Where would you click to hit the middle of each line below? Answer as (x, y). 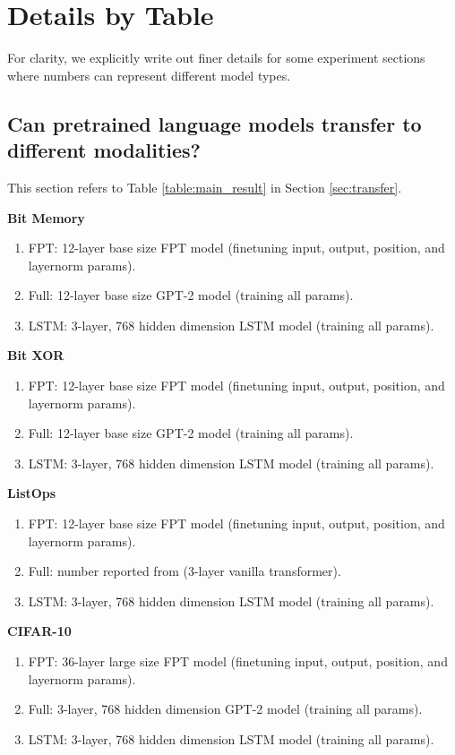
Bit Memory (46, 217)
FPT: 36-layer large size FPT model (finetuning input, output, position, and (238, 661)
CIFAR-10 (39, 631)
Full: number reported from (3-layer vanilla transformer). (185, 571)
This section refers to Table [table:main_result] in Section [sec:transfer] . (205, 187)
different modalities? (104, 150)
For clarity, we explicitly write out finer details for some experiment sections (216, 58)
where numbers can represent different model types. (149, 75)
